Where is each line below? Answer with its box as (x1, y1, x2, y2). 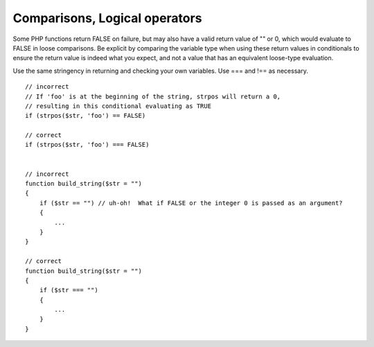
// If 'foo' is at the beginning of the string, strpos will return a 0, (25, 92, 281, 100)
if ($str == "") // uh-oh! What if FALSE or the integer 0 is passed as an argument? (39, 199, 343, 207)
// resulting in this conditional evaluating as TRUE (25, 102, 211, 110)
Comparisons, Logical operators (12, 10, 202, 26)
